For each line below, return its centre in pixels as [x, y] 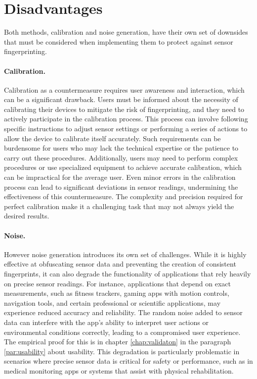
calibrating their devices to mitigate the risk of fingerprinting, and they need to [124, 109]
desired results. [27, 216]
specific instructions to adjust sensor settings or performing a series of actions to [126, 129]
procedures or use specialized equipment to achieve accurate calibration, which [123, 167]
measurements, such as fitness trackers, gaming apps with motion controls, [117, 293]
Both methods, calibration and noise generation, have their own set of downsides [126, 32]
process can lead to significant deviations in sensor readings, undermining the [121, 187]
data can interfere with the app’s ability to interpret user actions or [106, 322]
